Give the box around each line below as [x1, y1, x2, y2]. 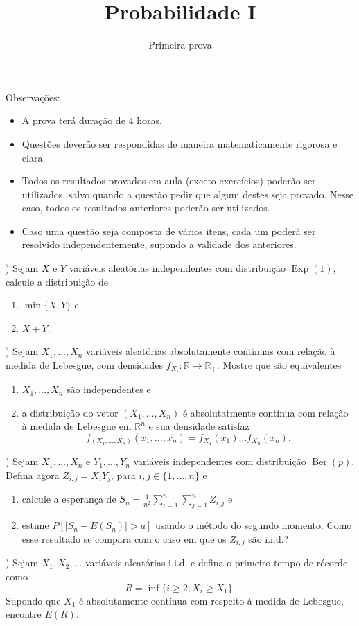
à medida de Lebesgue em [21, 419, 132, 433]
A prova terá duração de [21, 113, 125, 128]
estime [21, 518, 49, 532]
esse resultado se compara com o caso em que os [21, 531, 227, 546]
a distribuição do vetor [21, 405, 119, 419]
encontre [6, 607, 42, 621]
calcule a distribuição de [6, 274, 108, 288]
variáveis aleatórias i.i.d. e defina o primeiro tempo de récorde [85, 555, 348, 570]
